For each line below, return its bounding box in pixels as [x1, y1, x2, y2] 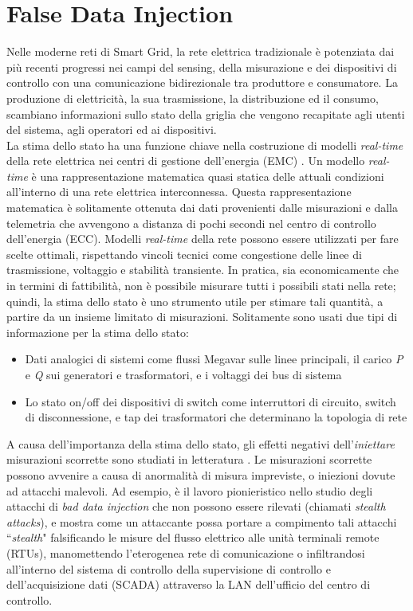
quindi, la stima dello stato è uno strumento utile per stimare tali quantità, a [6, 292, 383, 309]
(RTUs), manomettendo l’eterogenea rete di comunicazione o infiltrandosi [6, 544, 365, 561]
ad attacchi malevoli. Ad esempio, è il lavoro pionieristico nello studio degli [6, 482, 373, 499]
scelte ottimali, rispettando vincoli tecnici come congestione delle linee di [6, 245, 362, 262]
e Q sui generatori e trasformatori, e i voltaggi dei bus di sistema [25, 366, 342, 382]
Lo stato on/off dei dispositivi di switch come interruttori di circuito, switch [25, 393, 396, 409]
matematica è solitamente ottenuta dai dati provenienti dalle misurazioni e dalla [6, 199, 398, 216]
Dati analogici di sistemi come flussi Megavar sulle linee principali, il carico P [25, 351, 403, 367]
